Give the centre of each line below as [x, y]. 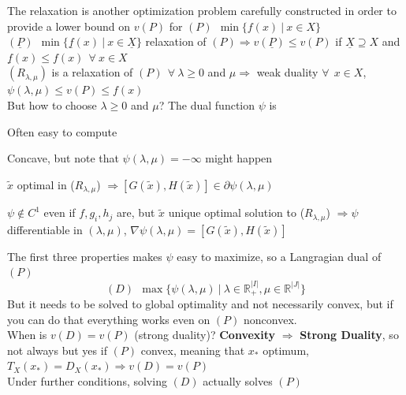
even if [60, 212]
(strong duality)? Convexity [205, 335]
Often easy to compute [62, 131]
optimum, [286, 350]
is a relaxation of [92, 72]
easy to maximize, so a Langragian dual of [279, 256]
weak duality [287, 72]
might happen [239, 158]
